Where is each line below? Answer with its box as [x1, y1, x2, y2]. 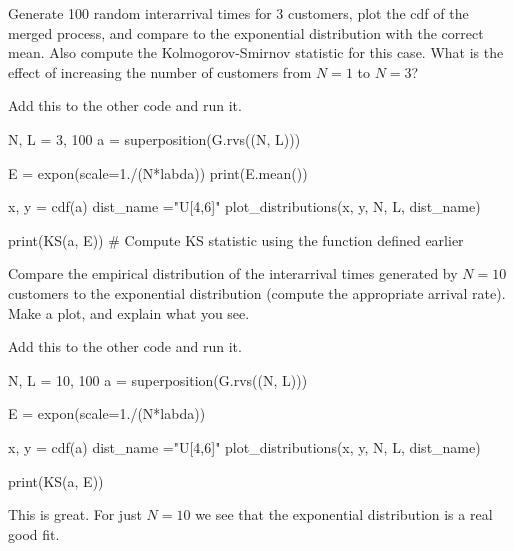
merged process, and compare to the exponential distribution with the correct [8, 22, 484, 43]
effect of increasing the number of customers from [8, 61, 312, 82]
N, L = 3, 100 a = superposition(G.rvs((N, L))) [8, 128, 301, 149]
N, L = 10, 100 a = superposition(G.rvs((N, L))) [8, 369, 308, 390]
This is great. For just [8, 504, 142, 525]
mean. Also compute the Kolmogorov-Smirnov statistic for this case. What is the [8, 42, 504, 63]
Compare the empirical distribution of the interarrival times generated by [8, 263, 458, 284]
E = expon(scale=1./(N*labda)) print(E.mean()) [8, 162, 308, 183]
